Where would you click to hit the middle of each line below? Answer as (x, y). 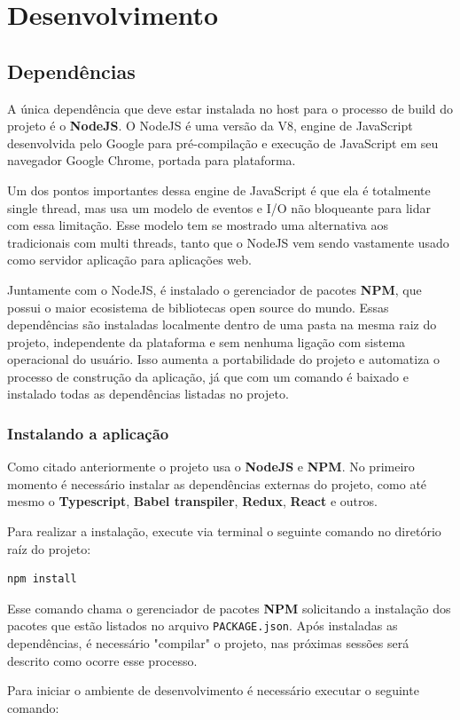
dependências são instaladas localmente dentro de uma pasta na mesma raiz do (222, 324)
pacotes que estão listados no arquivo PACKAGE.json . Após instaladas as (203, 625)
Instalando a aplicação (88, 433)
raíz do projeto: (49, 548)
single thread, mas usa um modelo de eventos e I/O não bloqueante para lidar (219, 207)
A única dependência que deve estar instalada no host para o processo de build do (230, 108)
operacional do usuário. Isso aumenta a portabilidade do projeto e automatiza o (224, 359)
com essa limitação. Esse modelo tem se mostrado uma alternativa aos (198, 225)
